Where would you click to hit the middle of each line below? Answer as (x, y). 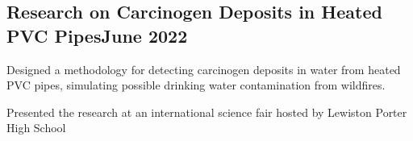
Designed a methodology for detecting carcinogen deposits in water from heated (204, 69)
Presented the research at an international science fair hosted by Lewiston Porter (207, 112)
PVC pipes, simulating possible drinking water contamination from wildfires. (196, 85)
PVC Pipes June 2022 (97, 35)
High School (36, 128)
